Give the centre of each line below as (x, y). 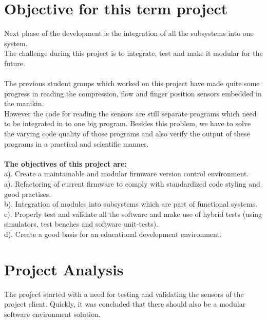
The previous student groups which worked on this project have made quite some (132, 83)
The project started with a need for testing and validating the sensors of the (124, 294)
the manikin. (24, 103)
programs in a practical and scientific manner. (77, 143)
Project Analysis (64, 269)
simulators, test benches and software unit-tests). (81, 224)
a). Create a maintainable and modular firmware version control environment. (127, 174)
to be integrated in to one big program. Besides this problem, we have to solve (128, 123)
